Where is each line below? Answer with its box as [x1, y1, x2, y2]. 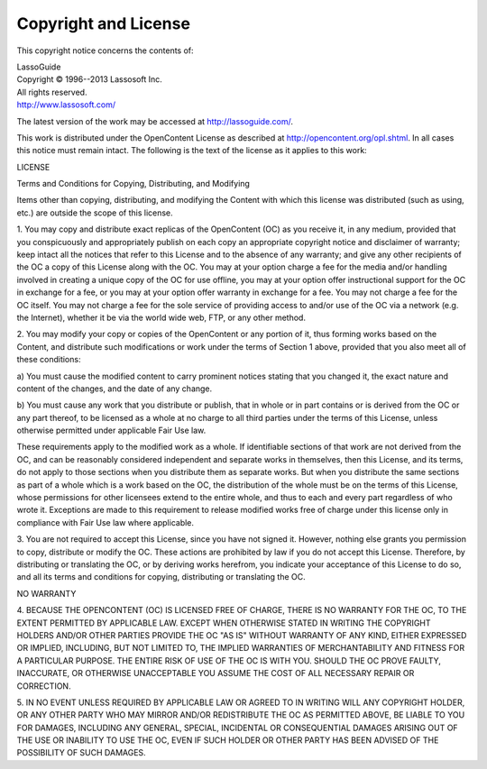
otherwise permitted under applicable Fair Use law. [16, 425, 207, 436]
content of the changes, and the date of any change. [16, 383, 213, 394]
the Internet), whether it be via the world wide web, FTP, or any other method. [16, 312, 307, 323]
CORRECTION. [16, 681, 71, 691]
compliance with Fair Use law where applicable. [16, 517, 194, 527]
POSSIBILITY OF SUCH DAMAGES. [16, 747, 146, 758]
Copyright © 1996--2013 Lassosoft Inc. [16, 74, 162, 85]
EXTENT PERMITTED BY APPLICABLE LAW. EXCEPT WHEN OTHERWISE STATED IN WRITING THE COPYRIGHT [16, 618, 432, 628]
